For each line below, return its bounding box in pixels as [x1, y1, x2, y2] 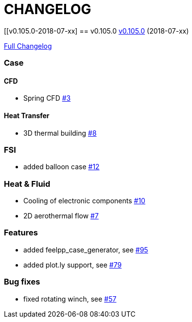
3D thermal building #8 [23, 128, 97, 137]
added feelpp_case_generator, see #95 [23, 245, 148, 254]
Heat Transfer [4, 111, 50, 120]
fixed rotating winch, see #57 [23, 294, 117, 303]
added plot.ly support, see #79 [23, 260, 122, 269]
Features [4, 228, 38, 238]
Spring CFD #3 [23, 94, 71, 103]
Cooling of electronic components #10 [23, 197, 145, 205]
